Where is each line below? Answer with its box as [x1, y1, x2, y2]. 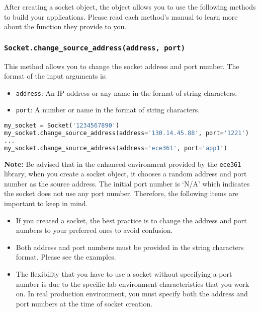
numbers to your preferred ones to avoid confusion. [16, 225, 173, 235]
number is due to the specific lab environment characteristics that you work [16, 278, 249, 289]
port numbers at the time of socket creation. [16, 298, 153, 308]
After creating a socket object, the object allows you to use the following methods [4, 2, 256, 12]
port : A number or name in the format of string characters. [16, 104, 200, 115]
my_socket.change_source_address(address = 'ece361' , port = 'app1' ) [4, 144, 227, 152]
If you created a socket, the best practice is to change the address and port [16, 215, 247, 225]
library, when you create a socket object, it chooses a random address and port [4, 168, 247, 179]
